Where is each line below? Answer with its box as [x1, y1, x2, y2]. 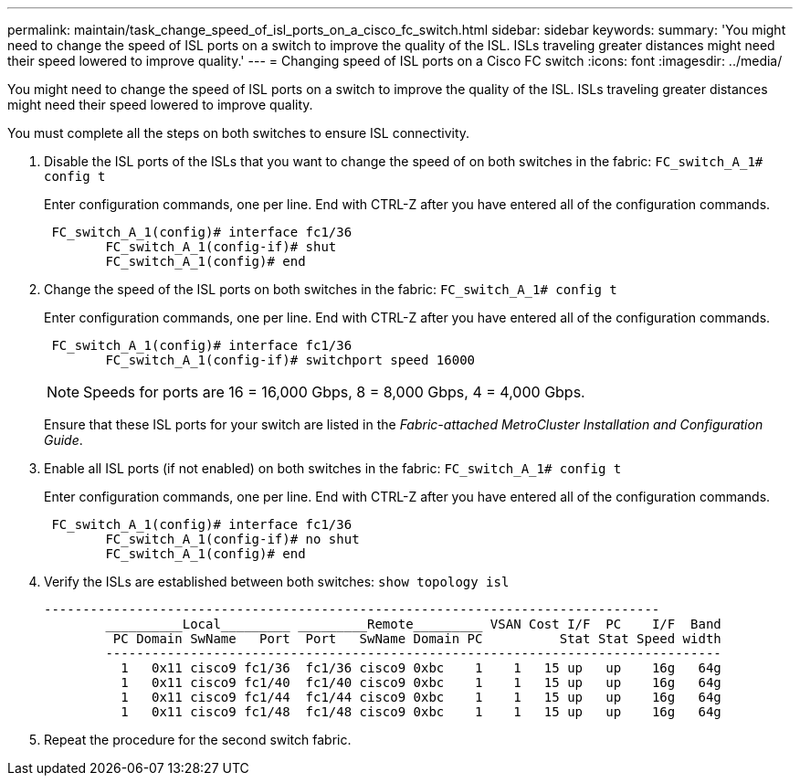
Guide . [44, 432, 83, 448]
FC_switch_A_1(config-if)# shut [105, 239, 337, 254]
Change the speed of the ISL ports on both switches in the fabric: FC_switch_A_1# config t [44, 281, 617, 297]
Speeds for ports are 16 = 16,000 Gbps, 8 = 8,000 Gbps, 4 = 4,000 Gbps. [83, 383, 585, 401]
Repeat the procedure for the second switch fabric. [44, 732, 352, 747]
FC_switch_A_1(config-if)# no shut [105, 532, 360, 546]
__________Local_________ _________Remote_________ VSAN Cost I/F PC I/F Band [105, 617, 721, 631]
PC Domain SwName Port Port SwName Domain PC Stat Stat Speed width [112, 631, 721, 646]
